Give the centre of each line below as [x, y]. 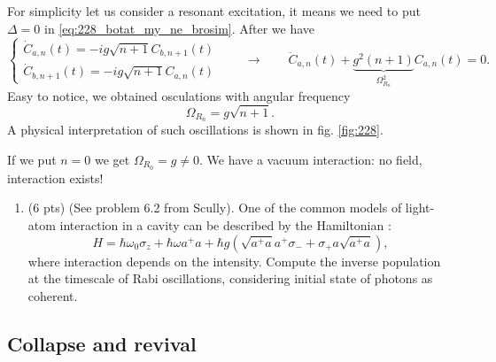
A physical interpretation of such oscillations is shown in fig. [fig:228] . [195, 130]
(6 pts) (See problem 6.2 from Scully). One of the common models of [215, 208]
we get [112, 159]
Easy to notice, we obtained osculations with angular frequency [179, 95]
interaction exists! [55, 177]
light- [420, 208]
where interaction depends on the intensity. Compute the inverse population [234, 261]
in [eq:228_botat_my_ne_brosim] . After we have [179, 28]
